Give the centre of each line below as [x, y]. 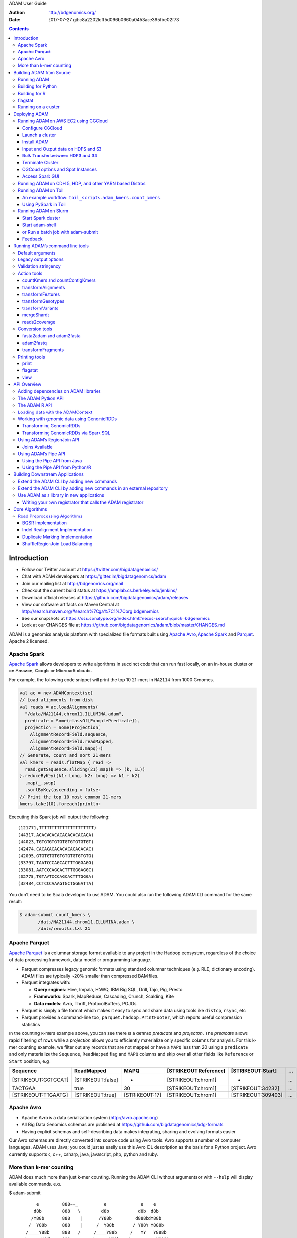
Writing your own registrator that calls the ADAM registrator [83, 502]
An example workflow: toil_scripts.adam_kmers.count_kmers [91, 197]
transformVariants [41, 308]
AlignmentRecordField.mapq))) [67, 748]
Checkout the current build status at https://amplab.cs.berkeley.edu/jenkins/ [99, 591]
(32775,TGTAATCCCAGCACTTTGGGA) [56, 877]
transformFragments [43, 350]
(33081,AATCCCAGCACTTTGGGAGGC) [56, 870]
